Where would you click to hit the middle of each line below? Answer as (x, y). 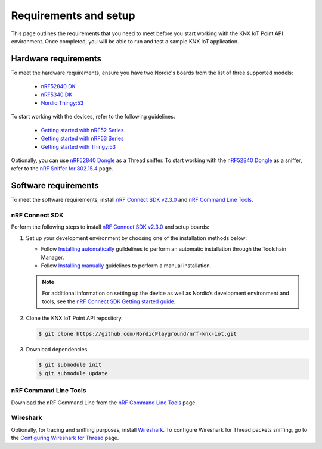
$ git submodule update (73, 373)
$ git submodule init (70, 365)
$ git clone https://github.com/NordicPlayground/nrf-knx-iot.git (137, 334)
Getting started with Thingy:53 (78, 146)
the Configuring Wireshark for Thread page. (65, 438)
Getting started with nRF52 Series (82, 130)
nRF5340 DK (57, 95)
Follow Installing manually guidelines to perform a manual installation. (126, 266)
